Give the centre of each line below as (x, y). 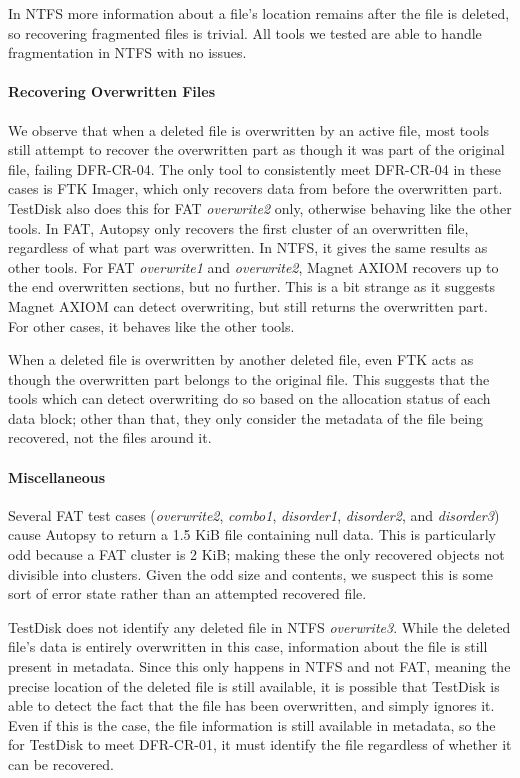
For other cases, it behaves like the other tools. (151, 325)
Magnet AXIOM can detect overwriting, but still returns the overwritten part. (248, 305)
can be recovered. (61, 764)
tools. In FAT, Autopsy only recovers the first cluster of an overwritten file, (238, 227)
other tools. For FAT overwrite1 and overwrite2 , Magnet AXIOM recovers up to (253, 266)
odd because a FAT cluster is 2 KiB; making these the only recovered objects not (256, 554)
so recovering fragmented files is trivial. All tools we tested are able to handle (245, 32)
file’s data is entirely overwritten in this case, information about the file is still (248, 646)
